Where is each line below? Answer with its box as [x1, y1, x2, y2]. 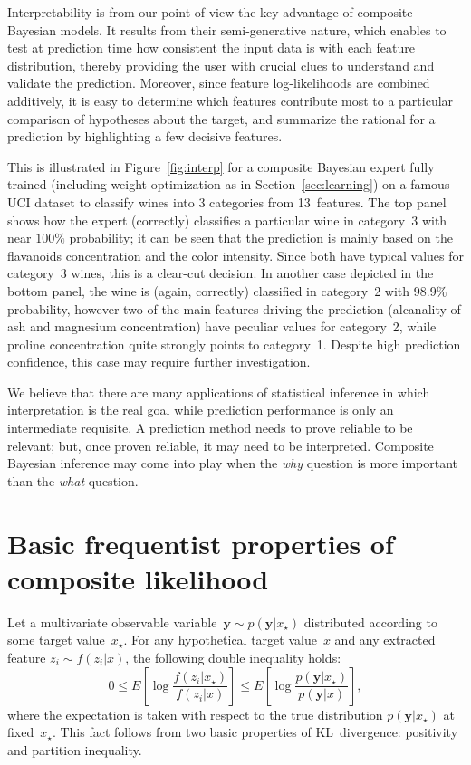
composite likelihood [7, 559, 269, 597]
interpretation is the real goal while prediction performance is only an [7, 400, 394, 419]
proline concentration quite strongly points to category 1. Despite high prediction [7, 334, 461, 353]
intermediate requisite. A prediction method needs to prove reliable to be [7, 418, 413, 437]
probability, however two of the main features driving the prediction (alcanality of [7, 299, 461, 318]
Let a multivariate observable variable [7, 612, 217, 631]
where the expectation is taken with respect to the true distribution [7, 704, 383, 723]
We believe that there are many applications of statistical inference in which [7, 382, 430, 401]
